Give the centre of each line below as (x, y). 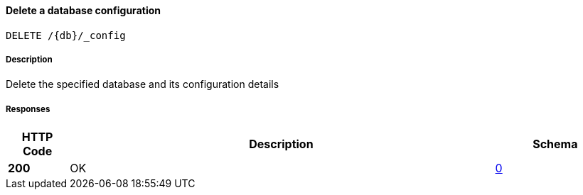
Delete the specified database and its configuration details (143, 84)
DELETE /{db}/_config (66, 35)
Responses (28, 109)
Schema (555, 144)
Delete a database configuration (83, 10)
